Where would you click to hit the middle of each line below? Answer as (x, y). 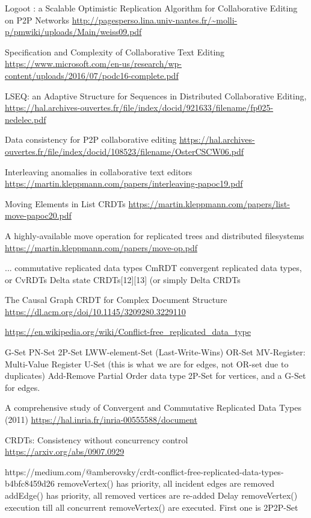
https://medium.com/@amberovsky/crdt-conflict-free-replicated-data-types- (144, 471)
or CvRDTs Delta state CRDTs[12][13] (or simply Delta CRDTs (123, 279)
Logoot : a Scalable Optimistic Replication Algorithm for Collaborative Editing (151, 8)
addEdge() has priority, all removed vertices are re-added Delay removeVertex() (151, 495)
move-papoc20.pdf (38, 215)
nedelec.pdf (26, 119)
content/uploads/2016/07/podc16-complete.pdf (92, 75)
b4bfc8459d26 (30, 483)
